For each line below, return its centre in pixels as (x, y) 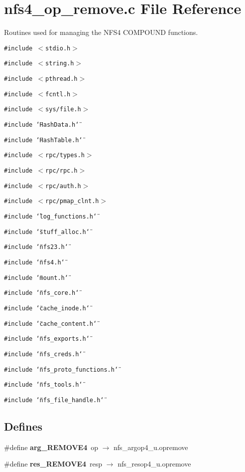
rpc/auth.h (63, 186)
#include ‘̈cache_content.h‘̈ (51, 324)
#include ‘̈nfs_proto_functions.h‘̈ (61, 369)
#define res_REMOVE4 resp (53, 464)
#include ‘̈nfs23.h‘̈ (36, 247)
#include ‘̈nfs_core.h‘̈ (42, 293)
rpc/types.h (65, 155)
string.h (60, 64)
